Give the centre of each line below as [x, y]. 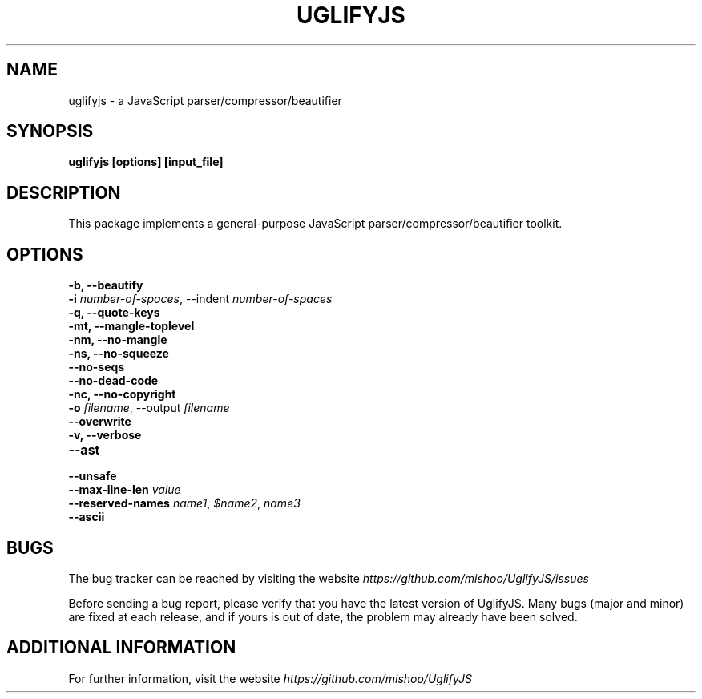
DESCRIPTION [64, 192]
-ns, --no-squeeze [119, 354]
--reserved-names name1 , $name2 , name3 [184, 503]
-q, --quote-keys [114, 313]
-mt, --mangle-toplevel [131, 326]
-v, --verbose [105, 435]
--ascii [87, 517]
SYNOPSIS [50, 131]
